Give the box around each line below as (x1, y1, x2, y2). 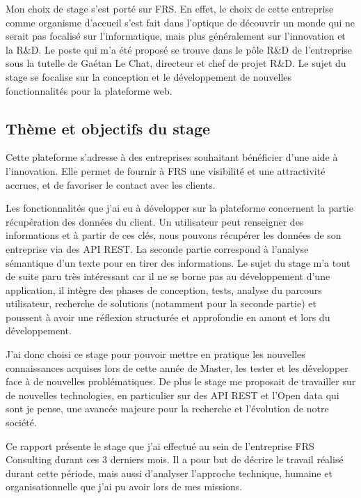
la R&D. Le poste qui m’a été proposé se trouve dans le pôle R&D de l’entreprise (6, 42, 353, 56)
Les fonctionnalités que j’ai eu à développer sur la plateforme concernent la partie (6, 201, 353, 215)
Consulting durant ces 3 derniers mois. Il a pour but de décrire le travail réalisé (6, 452, 344, 467)
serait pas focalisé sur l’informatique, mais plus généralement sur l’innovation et (6, 29, 346, 43)
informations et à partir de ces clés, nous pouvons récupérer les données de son (6, 228, 342, 242)
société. (6, 415, 37, 430)
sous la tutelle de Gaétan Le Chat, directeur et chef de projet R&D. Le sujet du (6, 56, 346, 70)
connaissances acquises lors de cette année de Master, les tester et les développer (6, 360, 348, 375)
